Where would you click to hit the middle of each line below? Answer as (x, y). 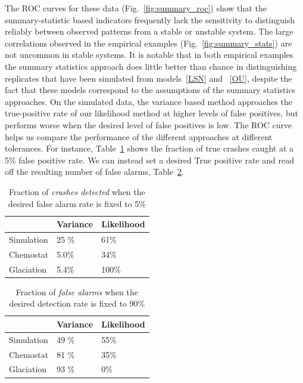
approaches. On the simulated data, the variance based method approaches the (149, 101)
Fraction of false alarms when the (77, 291)
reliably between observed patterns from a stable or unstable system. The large (149, 31)
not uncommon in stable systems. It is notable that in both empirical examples (149, 55)
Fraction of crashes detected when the (77, 191)
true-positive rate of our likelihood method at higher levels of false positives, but (151, 113)
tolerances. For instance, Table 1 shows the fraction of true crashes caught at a (149, 148)
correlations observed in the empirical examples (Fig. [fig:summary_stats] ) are (149, 43)
